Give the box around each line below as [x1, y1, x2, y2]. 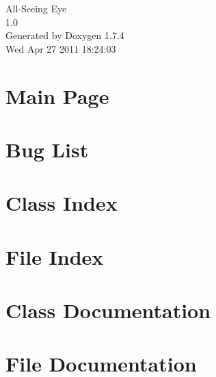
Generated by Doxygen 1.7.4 [5, 28, 124, 42]
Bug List [5, 135, 89, 163]
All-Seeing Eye [5, 1, 67, 15]
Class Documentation [5, 296, 211, 324]
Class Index [5, 189, 118, 217]
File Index [5, 242, 104, 270]
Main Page [5, 81, 109, 109]
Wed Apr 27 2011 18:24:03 [5, 41, 116, 55]
